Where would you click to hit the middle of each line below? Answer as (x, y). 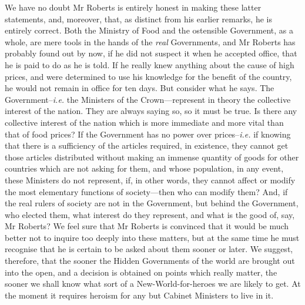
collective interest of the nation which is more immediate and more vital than (144, 122)
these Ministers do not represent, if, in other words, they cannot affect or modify (150, 180)
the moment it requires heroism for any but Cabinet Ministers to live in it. (139, 295)
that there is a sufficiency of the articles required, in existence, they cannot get (147, 145)
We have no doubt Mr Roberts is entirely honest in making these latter (133, 7)
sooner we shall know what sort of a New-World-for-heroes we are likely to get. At (153, 284)
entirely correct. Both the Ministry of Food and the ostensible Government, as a (149, 30)
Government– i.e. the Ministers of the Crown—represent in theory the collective (148, 99)
